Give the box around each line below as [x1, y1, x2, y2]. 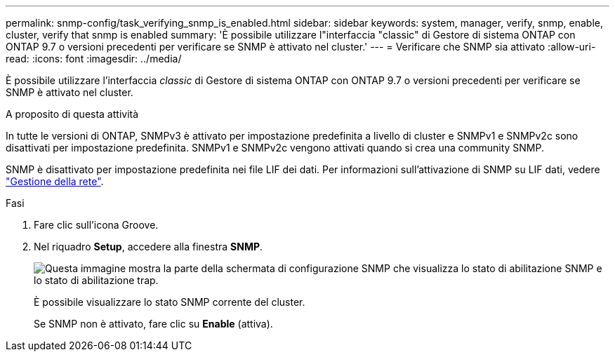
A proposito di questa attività [6, 108, 139, 120]
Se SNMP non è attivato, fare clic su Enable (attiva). [34, 318, 273, 330]
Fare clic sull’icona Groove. [34, 219, 159, 231]
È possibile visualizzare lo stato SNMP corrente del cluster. [34, 296, 305, 308]
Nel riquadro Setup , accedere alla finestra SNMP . [34, 241, 263, 252]
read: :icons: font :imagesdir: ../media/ [6, 53, 182, 65]
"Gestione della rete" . [6, 175, 104, 187]
